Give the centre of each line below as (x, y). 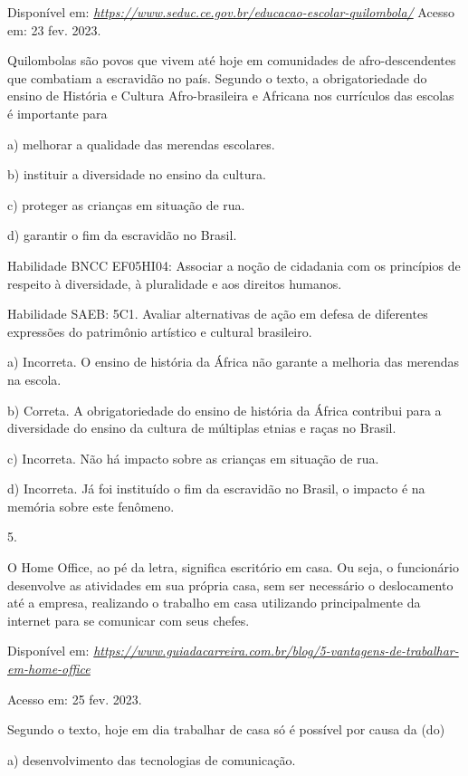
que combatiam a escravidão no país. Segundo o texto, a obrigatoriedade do (217, 77)
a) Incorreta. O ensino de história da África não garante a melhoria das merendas (234, 362)
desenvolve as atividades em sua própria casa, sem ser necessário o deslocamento (230, 584)
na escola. (34, 379)
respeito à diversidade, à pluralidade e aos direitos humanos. (175, 283)
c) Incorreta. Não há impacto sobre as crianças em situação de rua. (193, 458)
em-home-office (49, 669)
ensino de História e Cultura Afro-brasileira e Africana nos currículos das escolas (231, 96)
